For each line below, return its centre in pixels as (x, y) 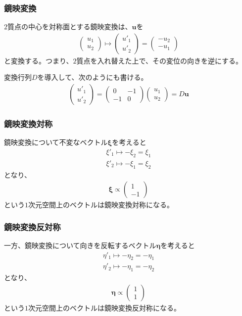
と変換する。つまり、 (39, 60)
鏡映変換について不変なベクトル (56, 142)
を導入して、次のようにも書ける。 (93, 77)
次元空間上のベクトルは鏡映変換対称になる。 (101, 205)
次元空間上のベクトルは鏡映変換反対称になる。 (104, 307)
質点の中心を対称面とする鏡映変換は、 (70, 27)
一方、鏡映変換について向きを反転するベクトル (80, 245)
